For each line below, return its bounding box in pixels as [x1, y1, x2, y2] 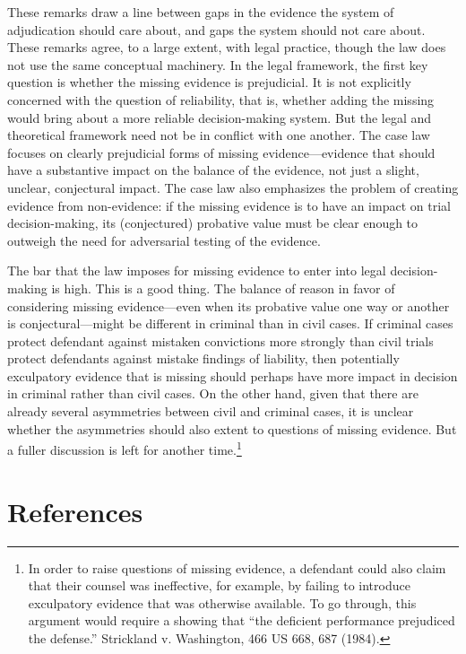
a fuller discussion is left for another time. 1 [7, 438, 242, 458]
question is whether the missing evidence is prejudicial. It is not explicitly [7, 73, 411, 92]
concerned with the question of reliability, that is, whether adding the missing [7, 90, 435, 109]
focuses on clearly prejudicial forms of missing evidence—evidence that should [7, 143, 436, 161]
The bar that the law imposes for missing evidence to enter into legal [7, 261, 386, 280]
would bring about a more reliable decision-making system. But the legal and [7, 108, 432, 126]
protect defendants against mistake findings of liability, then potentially [7, 349, 400, 368]
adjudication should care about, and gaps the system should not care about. [7, 20, 426, 39]
